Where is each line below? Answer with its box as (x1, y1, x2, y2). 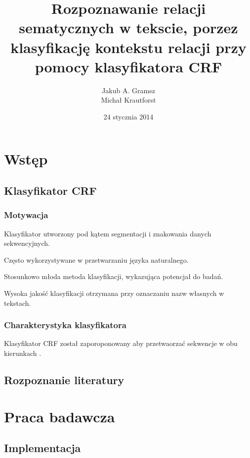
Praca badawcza (4, 406, 115, 426)
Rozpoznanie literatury (4, 372, 125, 388)
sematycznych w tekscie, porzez (19, 17, 238, 38)
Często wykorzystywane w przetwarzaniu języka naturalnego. (4, 254, 189, 265)
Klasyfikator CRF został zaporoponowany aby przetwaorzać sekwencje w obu (4, 338, 238, 348)
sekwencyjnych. (4, 238, 50, 248)
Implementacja (4, 440, 81, 456)
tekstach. (4, 297, 31, 308)
